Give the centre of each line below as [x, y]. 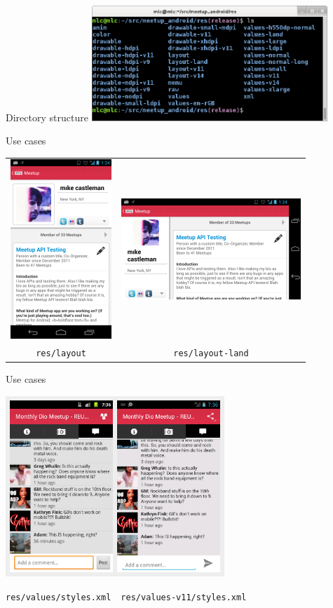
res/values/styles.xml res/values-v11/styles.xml [126, 597]
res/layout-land [211, 354]
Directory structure [47, 117]
